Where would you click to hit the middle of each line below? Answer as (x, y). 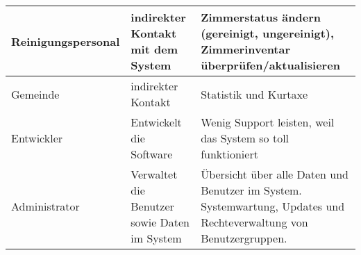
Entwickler (37, 138)
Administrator (45, 206)
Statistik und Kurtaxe (254, 94)
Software (152, 154)
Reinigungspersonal (66, 41)
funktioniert (229, 154)
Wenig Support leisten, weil (268, 122)
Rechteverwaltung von (254, 222)
